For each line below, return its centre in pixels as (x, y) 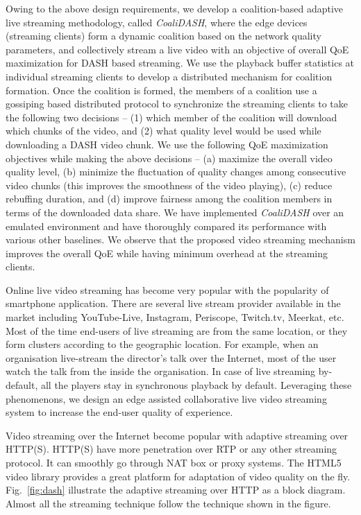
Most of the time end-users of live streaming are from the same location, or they (177, 330)
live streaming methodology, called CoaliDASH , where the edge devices (157, 22)
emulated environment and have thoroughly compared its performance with (166, 226)
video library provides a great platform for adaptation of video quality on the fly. (178, 476)
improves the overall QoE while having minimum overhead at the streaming (167, 253)
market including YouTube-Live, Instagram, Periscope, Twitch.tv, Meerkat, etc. (175, 317)
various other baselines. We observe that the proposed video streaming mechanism (180, 239)
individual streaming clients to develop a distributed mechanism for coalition (169, 76)
